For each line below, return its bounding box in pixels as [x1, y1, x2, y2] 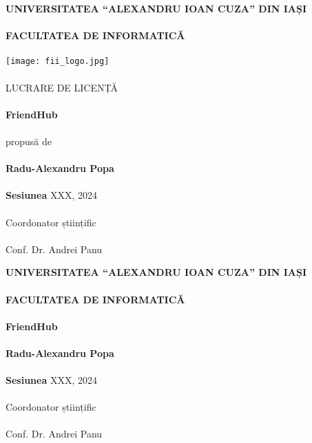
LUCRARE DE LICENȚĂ [6, 80, 118, 94]
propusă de [6, 134, 52, 148]
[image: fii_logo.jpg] [6, 56, 110, 67]
